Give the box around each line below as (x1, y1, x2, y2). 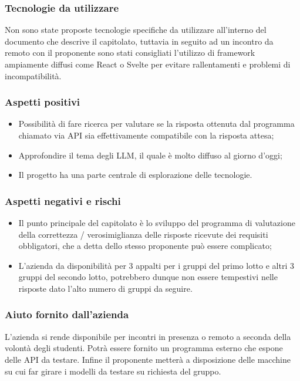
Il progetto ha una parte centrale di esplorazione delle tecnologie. (18, 168, 252, 181)
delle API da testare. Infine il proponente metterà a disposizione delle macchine (5, 353, 291, 365)
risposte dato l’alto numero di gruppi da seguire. (18, 282, 193, 294)
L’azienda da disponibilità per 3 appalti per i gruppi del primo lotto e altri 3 (18, 259, 294, 271)
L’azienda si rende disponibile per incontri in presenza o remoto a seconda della (5, 330, 291, 342)
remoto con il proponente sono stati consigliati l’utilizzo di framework (5, 46, 255, 59)
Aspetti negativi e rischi (5, 193, 121, 208)
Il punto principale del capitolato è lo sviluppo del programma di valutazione (18, 217, 295, 228)
